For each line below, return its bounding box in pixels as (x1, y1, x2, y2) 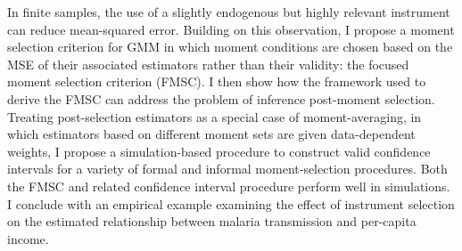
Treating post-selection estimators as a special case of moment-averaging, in (7, 107, 422, 125)
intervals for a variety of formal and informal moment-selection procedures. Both (7, 159, 448, 178)
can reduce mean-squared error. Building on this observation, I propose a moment (7, 20, 455, 38)
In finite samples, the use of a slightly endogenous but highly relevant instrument (7, 3, 450, 20)
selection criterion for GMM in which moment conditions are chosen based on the (7, 37, 453, 56)
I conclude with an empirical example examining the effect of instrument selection (7, 194, 455, 213)
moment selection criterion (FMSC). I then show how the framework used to (7, 72, 426, 91)
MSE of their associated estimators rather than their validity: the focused (7, 54, 409, 73)
